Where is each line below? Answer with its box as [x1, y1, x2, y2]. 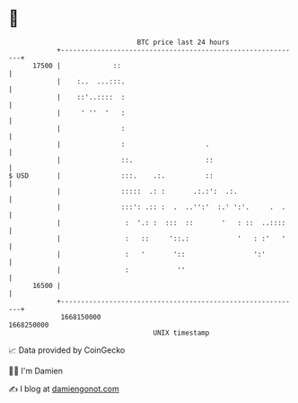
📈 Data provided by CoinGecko [8, 345, 126, 355]
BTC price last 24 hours [136, 38, 230, 47]
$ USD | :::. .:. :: [8, 171, 215, 180]
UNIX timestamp [153, 328, 210, 337]
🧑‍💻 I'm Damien [8, 365, 64, 376]
